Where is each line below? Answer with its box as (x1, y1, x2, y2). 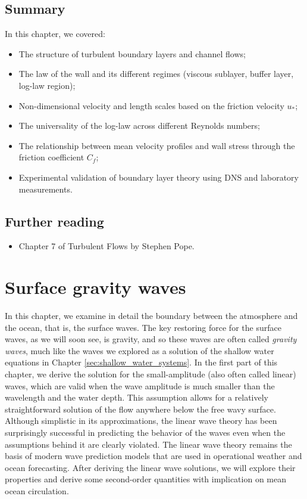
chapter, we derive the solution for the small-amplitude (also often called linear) (5, 368, 296, 380)
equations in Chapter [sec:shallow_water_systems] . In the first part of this (5, 356, 278, 368)
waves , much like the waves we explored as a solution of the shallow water (5, 344, 274, 357)
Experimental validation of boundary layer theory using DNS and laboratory (18, 171, 299, 183)
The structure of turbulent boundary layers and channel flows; (18, 47, 246, 60)
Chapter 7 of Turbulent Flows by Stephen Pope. (18, 240, 195, 252)
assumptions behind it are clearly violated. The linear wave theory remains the (5, 438, 292, 450)
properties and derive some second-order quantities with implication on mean (5, 473, 287, 485)
